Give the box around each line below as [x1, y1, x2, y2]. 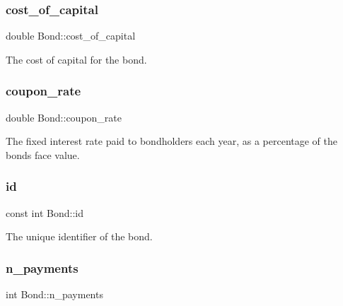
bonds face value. [6, 147, 80, 162]
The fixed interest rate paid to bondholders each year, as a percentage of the [6, 134, 338, 148]
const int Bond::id [6, 205, 83, 220]
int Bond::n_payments [6, 287, 103, 302]
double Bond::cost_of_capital [6, 28, 136, 43]
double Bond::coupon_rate [6, 110, 122, 124]
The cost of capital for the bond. [6, 52, 147, 66]
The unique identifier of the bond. [6, 229, 153, 244]
